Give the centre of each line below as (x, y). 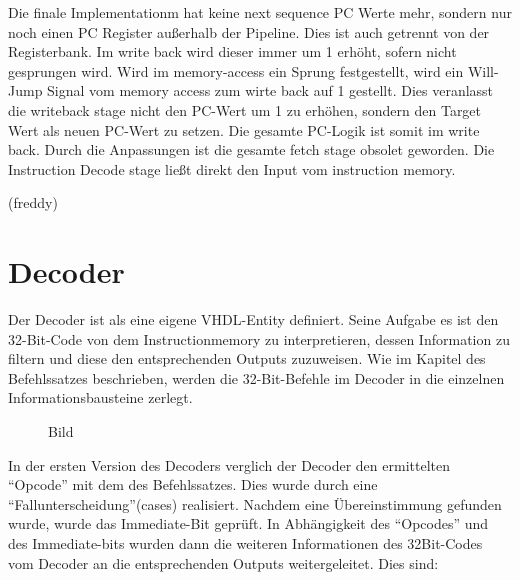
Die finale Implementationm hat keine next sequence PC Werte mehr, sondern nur (260, 12)
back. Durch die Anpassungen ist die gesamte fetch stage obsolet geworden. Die (251, 149)
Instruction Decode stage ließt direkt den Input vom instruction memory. (232, 168)
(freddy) (33, 202)
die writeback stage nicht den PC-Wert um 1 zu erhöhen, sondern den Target (245, 109)
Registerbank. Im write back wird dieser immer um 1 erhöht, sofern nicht (232, 51)
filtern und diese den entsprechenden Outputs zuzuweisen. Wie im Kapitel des (247, 358)
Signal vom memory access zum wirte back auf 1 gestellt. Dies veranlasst (270, 90)
